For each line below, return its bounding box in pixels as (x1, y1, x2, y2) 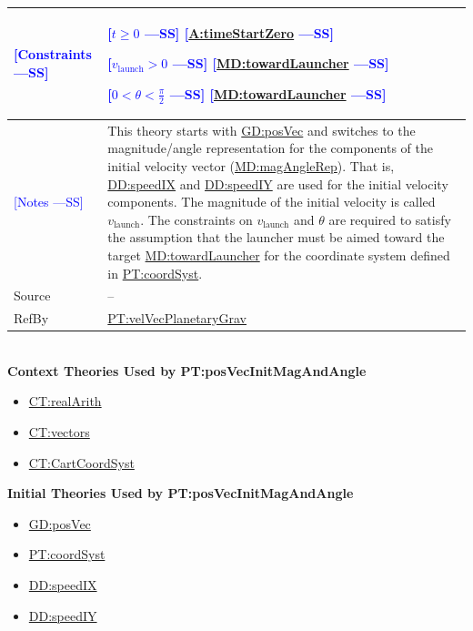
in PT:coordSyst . (107, 263, 203, 282)
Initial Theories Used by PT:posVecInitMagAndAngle (7, 483, 354, 503)
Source (14, 286, 51, 305)
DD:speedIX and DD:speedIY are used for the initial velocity (107, 174, 448, 193)
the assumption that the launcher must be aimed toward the (107, 228, 445, 247)
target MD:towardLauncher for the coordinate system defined (107, 245, 450, 264)
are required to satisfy (328, 209, 451, 229)
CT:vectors (28, 422, 90, 442)
